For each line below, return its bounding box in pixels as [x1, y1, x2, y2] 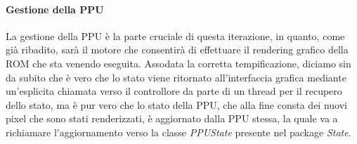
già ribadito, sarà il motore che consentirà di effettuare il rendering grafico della [6, 42, 349, 57]
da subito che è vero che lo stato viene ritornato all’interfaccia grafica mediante [6, 70, 346, 84]
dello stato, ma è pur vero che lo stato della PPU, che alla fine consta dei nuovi [6, 97, 347, 112]
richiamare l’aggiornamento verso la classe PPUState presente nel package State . [6, 124, 351, 139]
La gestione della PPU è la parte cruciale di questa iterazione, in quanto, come [6, 28, 345, 43]
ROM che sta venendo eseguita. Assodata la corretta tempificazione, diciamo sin [6, 55, 351, 70]
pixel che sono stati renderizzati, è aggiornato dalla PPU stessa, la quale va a [6, 111, 338, 126]
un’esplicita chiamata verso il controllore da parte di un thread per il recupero [6, 84, 342, 98]
